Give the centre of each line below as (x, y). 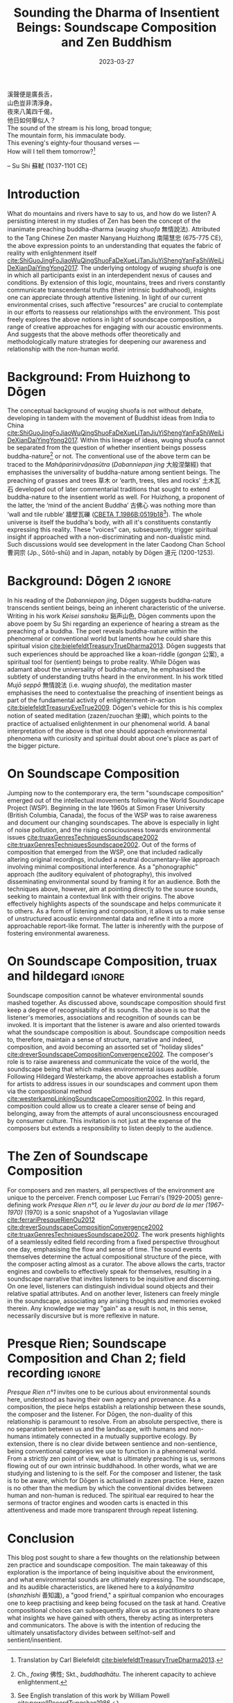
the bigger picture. (34, 745)
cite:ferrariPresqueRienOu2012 (51, 1220)
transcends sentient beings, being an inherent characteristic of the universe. (116, 607)
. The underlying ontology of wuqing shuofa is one (149, 267)
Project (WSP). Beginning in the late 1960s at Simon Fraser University (106, 808)
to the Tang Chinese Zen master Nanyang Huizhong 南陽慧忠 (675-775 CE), (115, 238)
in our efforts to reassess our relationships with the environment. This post (114, 312)
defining (19, 1205)
